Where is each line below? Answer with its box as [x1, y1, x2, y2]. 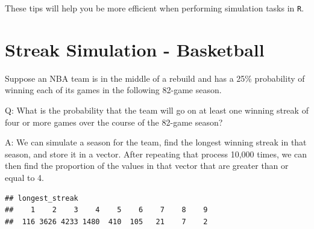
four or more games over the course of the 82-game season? [5, 115, 223, 128]
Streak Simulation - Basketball [5, 37, 265, 61]
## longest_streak [5, 194, 78, 203]
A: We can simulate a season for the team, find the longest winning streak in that [5, 136, 307, 148]
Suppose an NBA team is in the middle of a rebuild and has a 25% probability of [5, 72, 305, 84]
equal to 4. [5, 171, 44, 183]
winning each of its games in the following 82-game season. [5, 84, 222, 96]
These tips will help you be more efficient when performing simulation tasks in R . [5, 2, 304, 14]
